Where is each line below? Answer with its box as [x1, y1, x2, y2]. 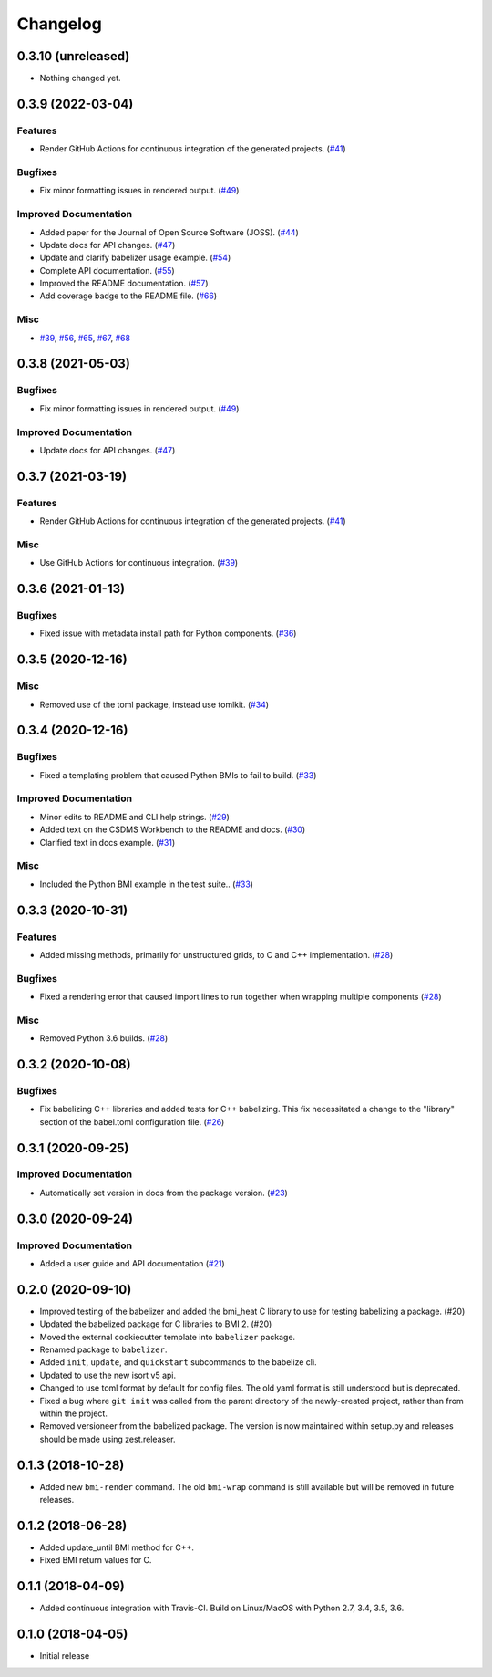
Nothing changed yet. [39, 73, 122, 84]
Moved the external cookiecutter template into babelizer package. [39, 1331, 296, 1342]
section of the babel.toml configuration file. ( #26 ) [39, 1116, 225, 1127]
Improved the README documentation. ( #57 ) [39, 278, 209, 289]
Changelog [16, 14, 102, 34]
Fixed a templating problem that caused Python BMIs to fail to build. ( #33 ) [39, 769, 317, 780]
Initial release [39, 1651, 90, 1661]
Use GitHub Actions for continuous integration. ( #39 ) [39, 557, 239, 568]
